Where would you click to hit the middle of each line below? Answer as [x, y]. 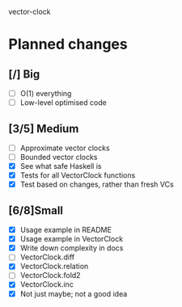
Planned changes [68, 44]
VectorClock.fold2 [50, 275]
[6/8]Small [36, 210]
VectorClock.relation [54, 267]
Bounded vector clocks [59, 157]
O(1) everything [46, 93]
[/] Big [24, 74]
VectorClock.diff [47, 257]
